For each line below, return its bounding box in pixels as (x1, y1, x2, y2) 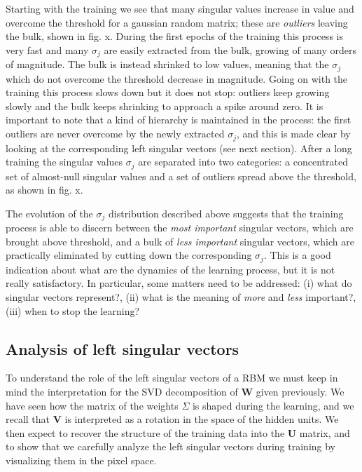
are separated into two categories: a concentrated (138, 154, 348, 169)
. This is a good (263, 248, 331, 262)
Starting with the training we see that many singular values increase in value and (6, 1, 354, 15)
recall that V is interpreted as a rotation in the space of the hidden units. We (6, 412, 339, 426)
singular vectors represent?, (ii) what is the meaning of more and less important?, (6, 290, 356, 304)
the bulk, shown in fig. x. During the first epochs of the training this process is (6, 29, 343, 43)
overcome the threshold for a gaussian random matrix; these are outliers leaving (6, 15, 348, 29)
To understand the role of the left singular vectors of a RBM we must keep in (6, 370, 338, 385)
